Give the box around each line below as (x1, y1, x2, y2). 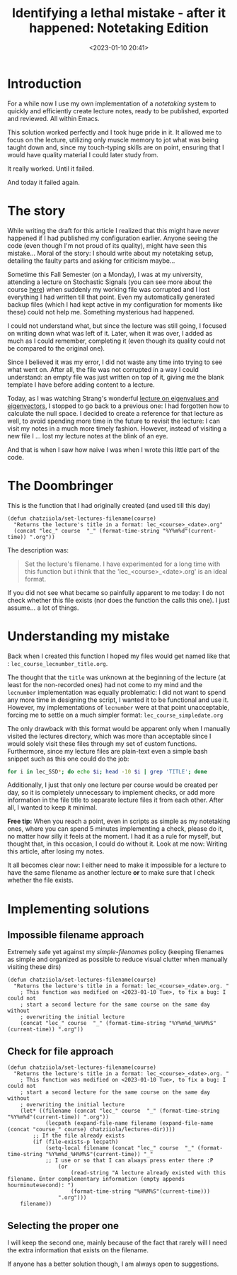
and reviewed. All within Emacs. (7, 114, 100, 123)
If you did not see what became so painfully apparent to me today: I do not (7, 588, 225, 596)
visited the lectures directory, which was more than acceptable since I (7, 732, 212, 740)
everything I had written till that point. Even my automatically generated (7, 293, 215, 301)
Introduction (7, 76, 82, 91)
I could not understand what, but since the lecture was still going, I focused (7, 321, 227, 330)
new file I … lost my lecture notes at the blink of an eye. (7, 431, 168, 440)
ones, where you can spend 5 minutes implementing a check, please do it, (7, 824, 224, 833)
